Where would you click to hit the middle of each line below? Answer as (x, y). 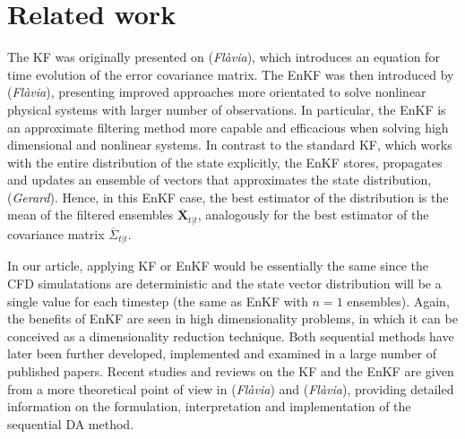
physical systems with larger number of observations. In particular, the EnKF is (227, 109)
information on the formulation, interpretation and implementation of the (209, 406)
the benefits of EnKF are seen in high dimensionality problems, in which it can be (232, 318)
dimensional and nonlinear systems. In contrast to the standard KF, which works (230, 145)
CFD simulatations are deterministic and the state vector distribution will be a (224, 283)
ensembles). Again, (398, 301)
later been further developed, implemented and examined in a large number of (222, 353)
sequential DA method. (71, 423)
